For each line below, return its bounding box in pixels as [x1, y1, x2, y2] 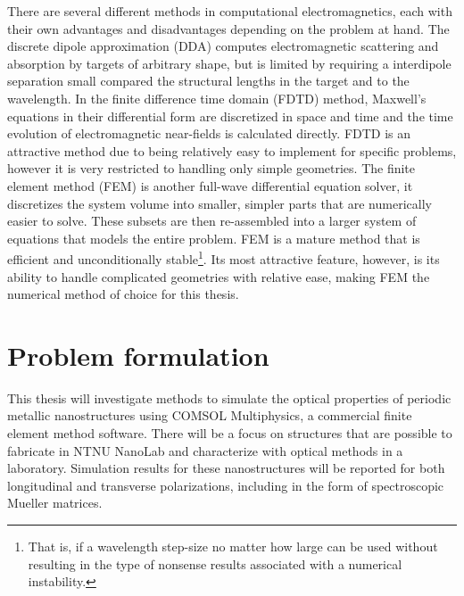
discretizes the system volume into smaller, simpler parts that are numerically [7, 194, 432, 212]
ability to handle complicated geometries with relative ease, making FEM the [7, 267, 430, 286]
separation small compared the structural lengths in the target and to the [7, 71, 410, 90]
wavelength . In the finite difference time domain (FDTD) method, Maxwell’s [7, 88, 427, 107]
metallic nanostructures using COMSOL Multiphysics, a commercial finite [7, 406, 412, 425]
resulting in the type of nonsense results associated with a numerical [28, 554, 402, 573]
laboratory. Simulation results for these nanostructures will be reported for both [7, 459, 445, 477]
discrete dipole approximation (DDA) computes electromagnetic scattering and [7, 37, 439, 55]
